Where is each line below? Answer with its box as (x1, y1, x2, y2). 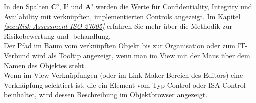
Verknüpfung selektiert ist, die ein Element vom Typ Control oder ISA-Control (4, 79, 246, 90)
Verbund (4, 50, 30, 60)
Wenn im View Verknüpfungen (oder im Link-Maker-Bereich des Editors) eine (4, 70, 243, 80)
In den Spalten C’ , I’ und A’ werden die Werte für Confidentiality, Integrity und (4, 1, 252, 11)
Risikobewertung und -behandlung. (4, 30, 111, 41)
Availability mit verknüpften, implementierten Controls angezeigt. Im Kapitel (4, 11, 241, 21)
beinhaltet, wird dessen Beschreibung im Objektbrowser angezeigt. (4, 89, 208, 100)
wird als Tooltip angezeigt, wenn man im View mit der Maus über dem (32, 50, 250, 60)
